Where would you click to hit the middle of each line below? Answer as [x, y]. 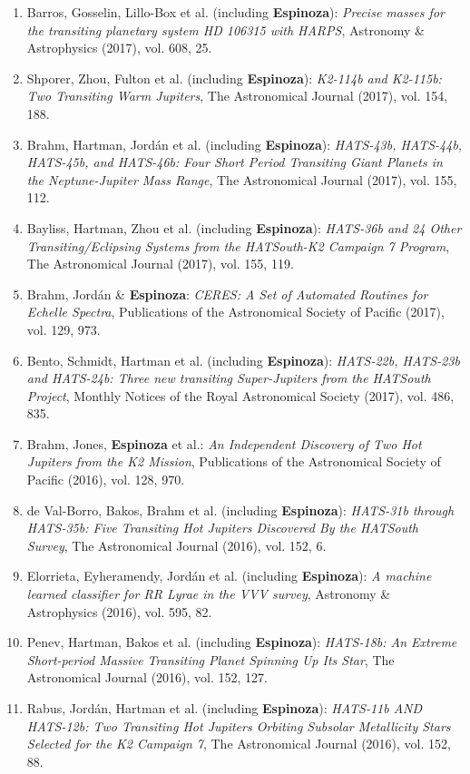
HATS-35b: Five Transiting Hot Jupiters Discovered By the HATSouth [222, 528]
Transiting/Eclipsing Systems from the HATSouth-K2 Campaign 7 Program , [238, 245]
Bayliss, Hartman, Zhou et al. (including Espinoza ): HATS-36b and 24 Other [244, 227]
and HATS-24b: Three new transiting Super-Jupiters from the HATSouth [229, 378]
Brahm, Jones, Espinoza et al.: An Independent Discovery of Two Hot [224, 443]
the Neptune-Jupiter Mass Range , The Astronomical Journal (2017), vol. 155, [242, 179]
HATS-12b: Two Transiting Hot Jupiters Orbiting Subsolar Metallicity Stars [239, 725]
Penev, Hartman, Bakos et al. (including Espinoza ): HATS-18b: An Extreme [242, 642]
